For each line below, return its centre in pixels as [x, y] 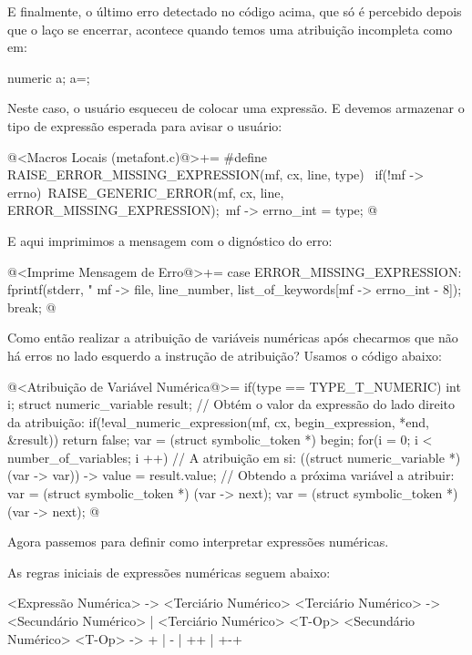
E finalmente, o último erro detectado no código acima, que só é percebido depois [235, 11]
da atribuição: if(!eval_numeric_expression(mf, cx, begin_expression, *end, [218, 421]
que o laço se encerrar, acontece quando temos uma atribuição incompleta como [230, 29]
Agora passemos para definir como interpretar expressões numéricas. [198, 542]
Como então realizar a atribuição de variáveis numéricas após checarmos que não [233, 338]
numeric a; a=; [49, 77]
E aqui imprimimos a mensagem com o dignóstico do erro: [170, 240]
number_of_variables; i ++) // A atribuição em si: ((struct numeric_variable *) [234, 457]
